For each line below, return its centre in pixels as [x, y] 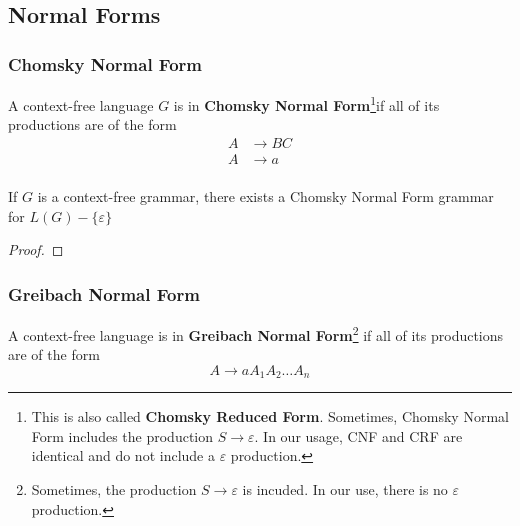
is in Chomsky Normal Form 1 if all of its [306, 103]
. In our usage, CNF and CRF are [358, 435]
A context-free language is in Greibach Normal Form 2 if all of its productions [256, 333]
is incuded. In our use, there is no [345, 489]
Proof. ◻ [36, 249]
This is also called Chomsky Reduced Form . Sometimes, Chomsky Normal [270, 416]
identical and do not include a [123, 455]
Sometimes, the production [114, 489]
